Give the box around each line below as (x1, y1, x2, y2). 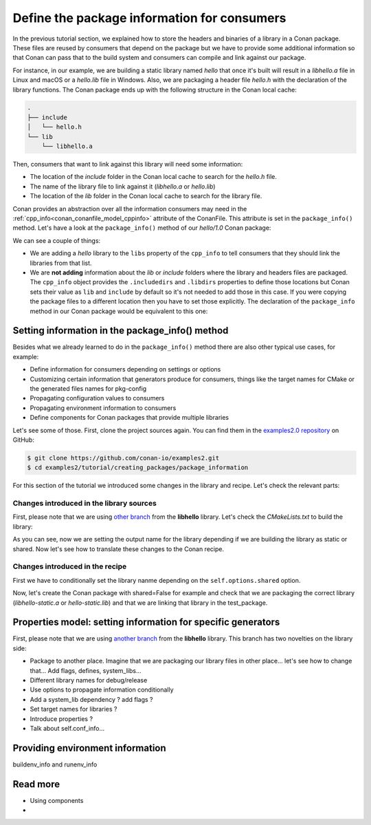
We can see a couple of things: (12, 236, 101, 244)
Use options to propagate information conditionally (30, 685, 175, 694)
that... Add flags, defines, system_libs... (30, 666, 142, 674)
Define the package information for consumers (12, 10, 286, 25)
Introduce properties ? (30, 714, 93, 722)
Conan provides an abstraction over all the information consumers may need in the (12, 204, 247, 213)
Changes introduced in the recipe (12, 561, 127, 571)
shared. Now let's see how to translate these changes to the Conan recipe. (12, 544, 225, 553)
